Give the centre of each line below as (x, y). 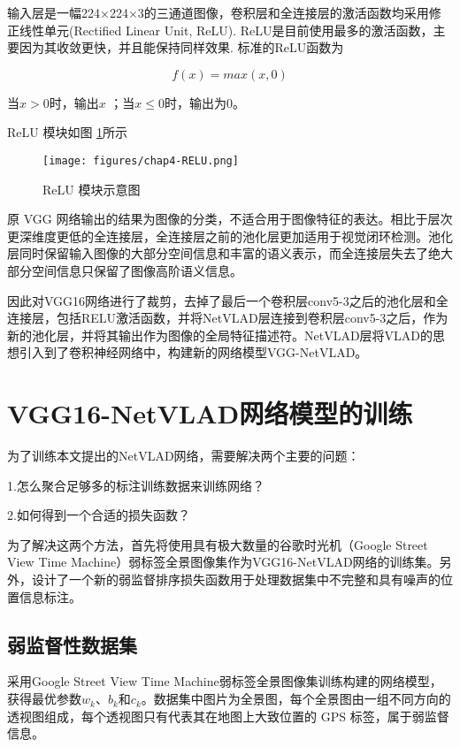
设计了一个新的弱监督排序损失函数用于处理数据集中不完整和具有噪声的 (236, 579)
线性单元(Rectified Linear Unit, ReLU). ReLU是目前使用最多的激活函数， (226, 30)
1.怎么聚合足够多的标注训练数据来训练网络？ (136, 485)
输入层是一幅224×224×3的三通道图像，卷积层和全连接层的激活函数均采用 (218, 12)
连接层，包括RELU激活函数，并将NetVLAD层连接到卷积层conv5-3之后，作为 (228, 318)
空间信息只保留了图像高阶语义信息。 (137, 271)
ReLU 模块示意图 (92, 189)
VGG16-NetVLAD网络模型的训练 (210, 413)
